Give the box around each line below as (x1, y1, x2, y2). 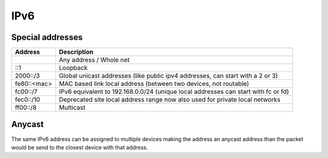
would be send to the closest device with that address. (11, 143, 148, 151)
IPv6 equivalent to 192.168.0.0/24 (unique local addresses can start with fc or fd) (58, 88, 290, 96)
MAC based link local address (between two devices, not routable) (58, 79, 249, 88)
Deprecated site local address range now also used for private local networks (58, 96, 281, 104)
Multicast (58, 104, 86, 112)
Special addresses (11, 32, 83, 42)
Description (58, 48, 94, 56)
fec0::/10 (15, 96, 41, 104)
